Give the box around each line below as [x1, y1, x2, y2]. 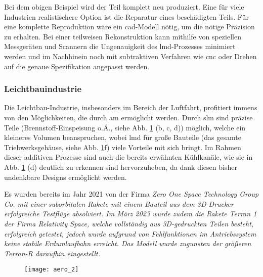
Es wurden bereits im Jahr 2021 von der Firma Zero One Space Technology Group [4, 189, 259, 199]
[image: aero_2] [24, 266, 79, 273]
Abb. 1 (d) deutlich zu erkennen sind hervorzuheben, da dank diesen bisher [4, 161, 237, 172]
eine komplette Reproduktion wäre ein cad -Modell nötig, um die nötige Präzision [4, 21, 255, 32]
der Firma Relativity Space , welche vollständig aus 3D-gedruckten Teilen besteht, [4, 218, 254, 228]
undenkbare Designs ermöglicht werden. [4, 171, 127, 182]
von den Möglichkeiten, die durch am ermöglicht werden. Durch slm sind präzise [4, 112, 253, 122]
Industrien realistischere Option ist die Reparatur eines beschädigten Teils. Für [4, 11, 249, 22]
